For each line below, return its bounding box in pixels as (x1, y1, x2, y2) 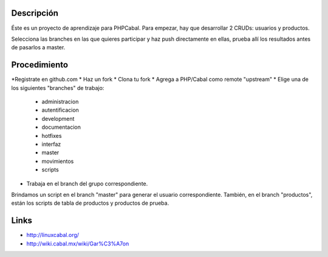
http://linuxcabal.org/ (26, 231, 79, 239)
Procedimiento (11, 60, 69, 70)
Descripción (11, 8, 59, 18)
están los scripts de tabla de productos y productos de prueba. (11, 199, 169, 207)
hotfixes (41, 132, 62, 139)
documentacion (41, 123, 81, 131)
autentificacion (41, 106, 79, 114)
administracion (41, 98, 79, 105)
